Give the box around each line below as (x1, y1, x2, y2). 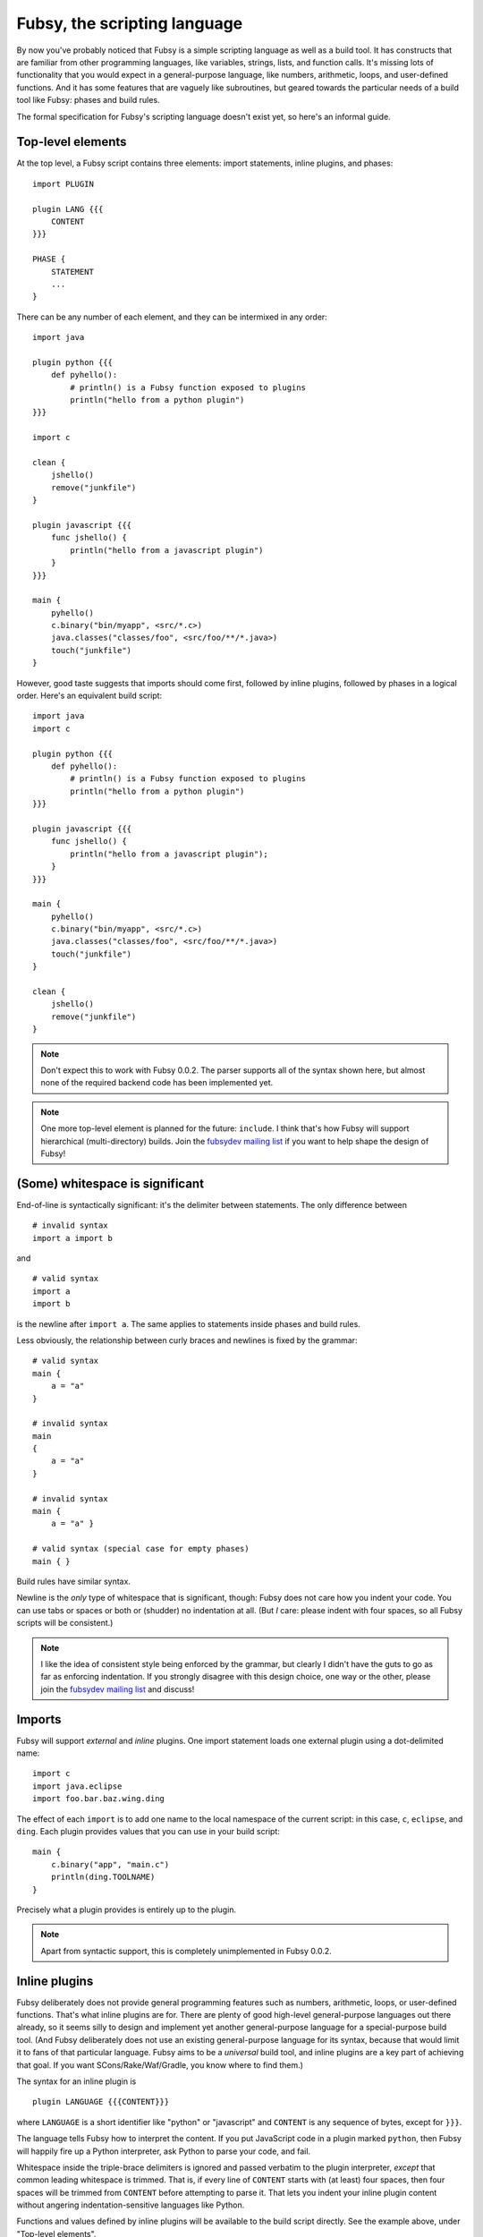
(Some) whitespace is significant (16, 1176, 205, 1191)
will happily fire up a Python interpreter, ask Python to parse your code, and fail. (16, 2146, 311, 2156)
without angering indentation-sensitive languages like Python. (16, 2199, 245, 2210)
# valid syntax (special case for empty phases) (32, 1544, 250, 1554)
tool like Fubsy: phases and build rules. (16, 95, 160, 106)
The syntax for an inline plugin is (16, 2076, 137, 2087)
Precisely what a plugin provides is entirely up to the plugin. (16, 1904, 237, 1915)
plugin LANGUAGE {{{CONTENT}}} (32, 2097, 170, 2107)
